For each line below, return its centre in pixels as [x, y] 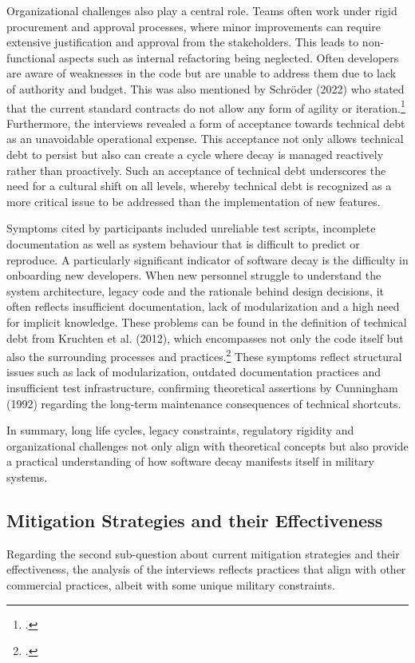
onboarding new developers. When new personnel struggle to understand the [194, 275]
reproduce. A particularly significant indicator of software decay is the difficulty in [207, 259]
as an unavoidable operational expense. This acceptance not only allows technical [205, 139]
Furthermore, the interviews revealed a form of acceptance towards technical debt [206, 123]
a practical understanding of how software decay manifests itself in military [190, 461]
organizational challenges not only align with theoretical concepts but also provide [207, 445]
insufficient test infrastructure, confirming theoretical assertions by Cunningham [202, 387]
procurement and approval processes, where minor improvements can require [194, 26]
